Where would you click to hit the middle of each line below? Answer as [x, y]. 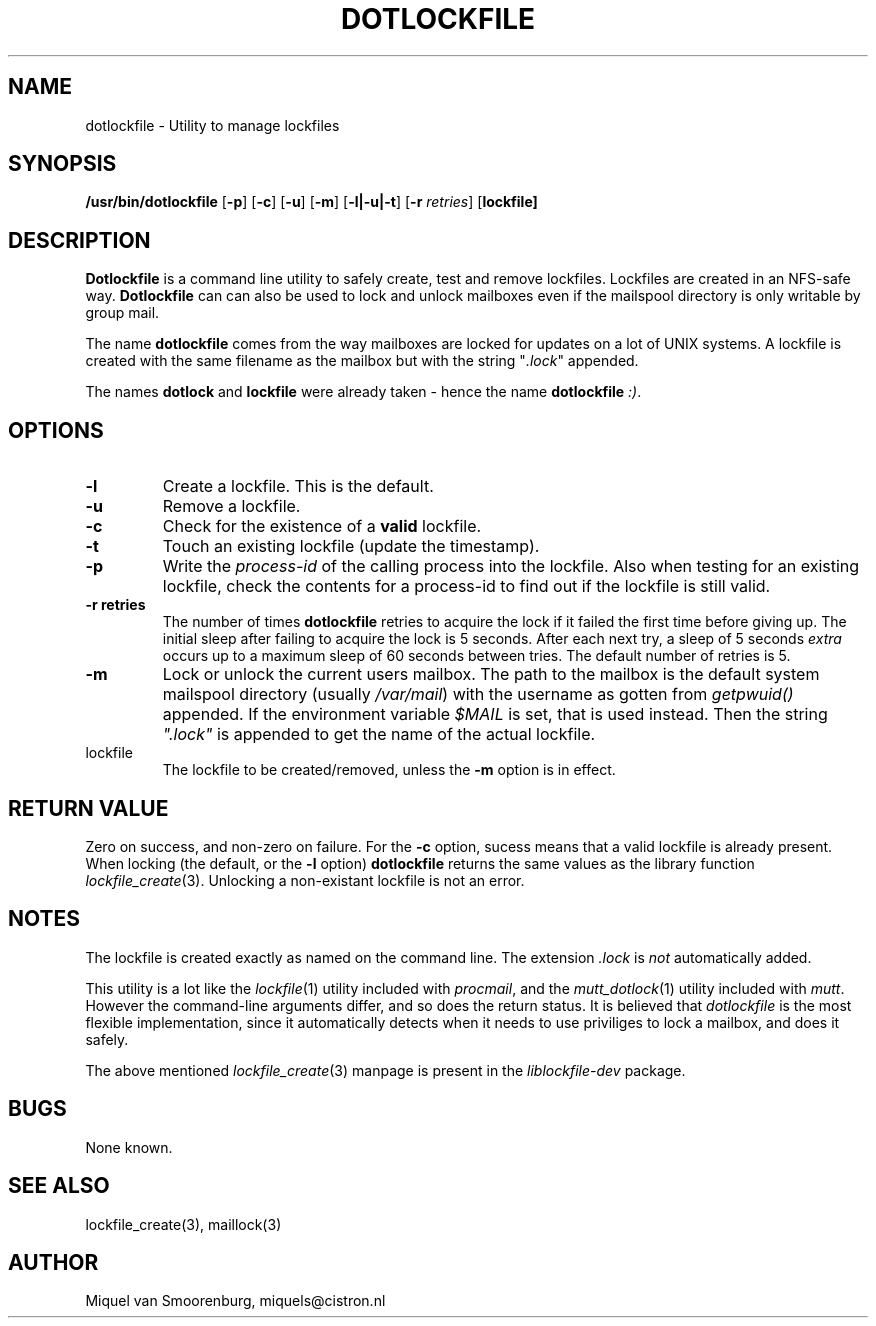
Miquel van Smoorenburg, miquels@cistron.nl [235, 1301]
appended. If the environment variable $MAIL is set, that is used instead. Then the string [495, 714]
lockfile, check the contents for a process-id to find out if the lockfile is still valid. [466, 586]
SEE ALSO [59, 1186]
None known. [129, 1147]
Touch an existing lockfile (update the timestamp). [351, 546]
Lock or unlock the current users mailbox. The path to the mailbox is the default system [491, 674]
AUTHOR [53, 1262]
